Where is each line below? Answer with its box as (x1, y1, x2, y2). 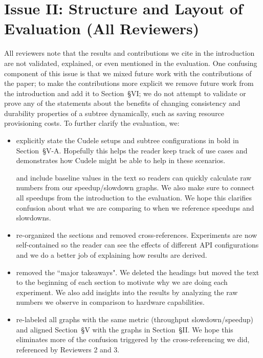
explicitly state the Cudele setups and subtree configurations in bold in (16, 135, 239, 146)
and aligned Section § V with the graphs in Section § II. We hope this (16, 324, 233, 334)
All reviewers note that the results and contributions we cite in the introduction (4, 48, 255, 58)
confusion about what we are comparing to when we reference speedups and (16, 202, 254, 213)
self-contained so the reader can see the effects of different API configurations (16, 239, 259, 250)
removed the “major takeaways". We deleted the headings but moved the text (16, 266, 259, 277)
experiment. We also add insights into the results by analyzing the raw (16, 286, 238, 297)
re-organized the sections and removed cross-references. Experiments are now (16, 229, 257, 240)
